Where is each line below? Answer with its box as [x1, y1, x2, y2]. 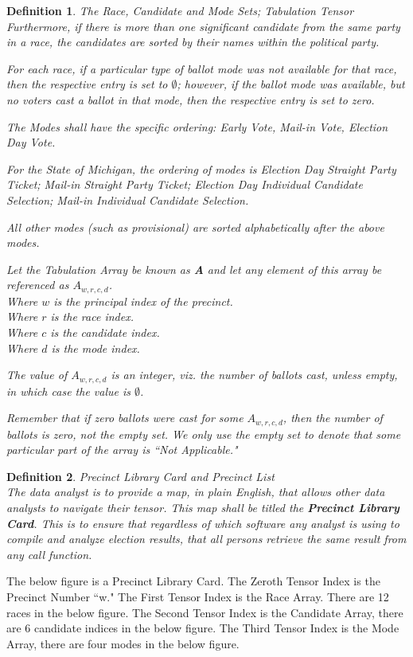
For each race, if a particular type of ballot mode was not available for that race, [6, 60, 397, 76]
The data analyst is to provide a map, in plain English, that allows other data [6, 483, 385, 500]
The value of [6, 366, 68, 383]
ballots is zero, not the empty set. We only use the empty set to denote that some [6, 425, 401, 442]
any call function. [6, 546, 92, 562]
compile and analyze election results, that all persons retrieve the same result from [6, 530, 407, 547]
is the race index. [50, 308, 134, 325]
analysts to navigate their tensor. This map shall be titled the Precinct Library [6, 499, 399, 516]
